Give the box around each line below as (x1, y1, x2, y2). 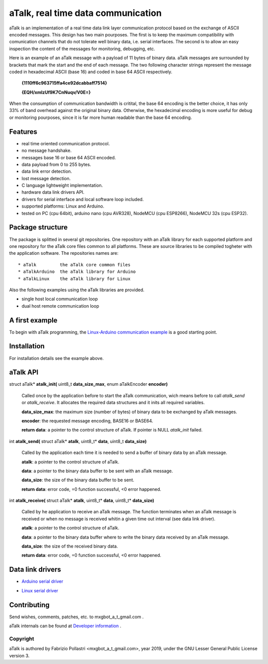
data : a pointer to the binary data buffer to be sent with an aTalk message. (21, 468, 173, 474)
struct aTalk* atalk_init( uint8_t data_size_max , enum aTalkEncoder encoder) (9, 381, 168, 387)
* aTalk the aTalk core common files (18, 262, 131, 267)
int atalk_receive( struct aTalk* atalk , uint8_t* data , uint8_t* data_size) (9, 498, 154, 504)
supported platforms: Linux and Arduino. (21, 203, 104, 209)
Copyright (9, 635, 34, 642)
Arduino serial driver (21, 578, 64, 584)
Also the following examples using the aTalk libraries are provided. (9, 287, 145, 293)
